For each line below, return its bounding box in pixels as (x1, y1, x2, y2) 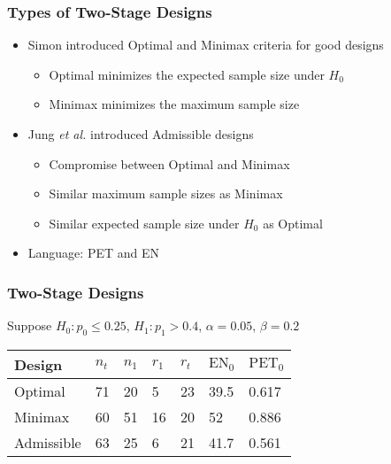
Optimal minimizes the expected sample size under (49, 65, 325, 83)
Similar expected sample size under (49, 213, 240, 232)
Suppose (7, 316, 52, 335)
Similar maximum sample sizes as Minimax (49, 184, 283, 203)
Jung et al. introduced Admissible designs (27, 125, 254, 143)
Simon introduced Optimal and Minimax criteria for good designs (27, 35, 384, 54)
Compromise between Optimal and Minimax (49, 154, 290, 173)
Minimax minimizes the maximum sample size (49, 95, 300, 113)
